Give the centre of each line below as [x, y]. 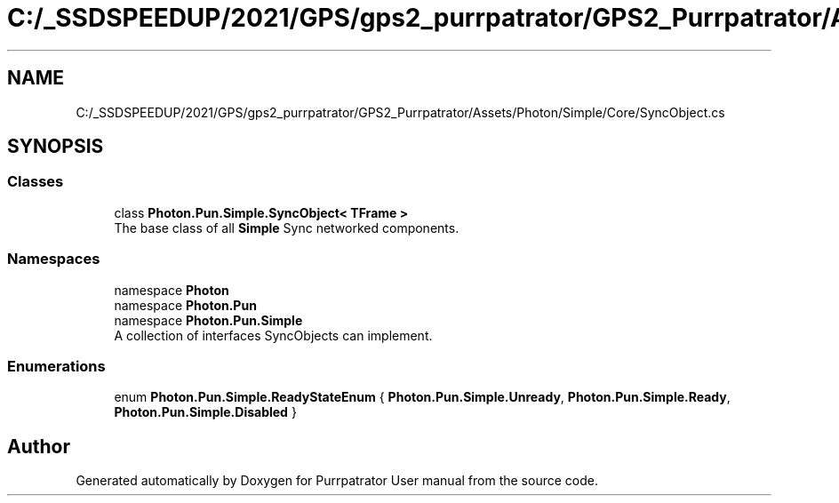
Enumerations [56, 366]
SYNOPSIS [56, 147]
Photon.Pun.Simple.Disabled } [205, 412]
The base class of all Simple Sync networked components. [287, 228]
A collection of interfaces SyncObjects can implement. [273, 335]
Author [39, 446]
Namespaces [54, 259]
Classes [36, 182]
